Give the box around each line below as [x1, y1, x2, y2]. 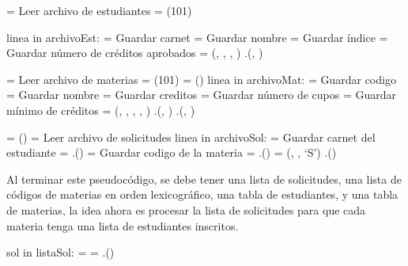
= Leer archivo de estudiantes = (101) [6, 2, 192, 18]
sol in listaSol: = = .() [6, 244, 115, 260]
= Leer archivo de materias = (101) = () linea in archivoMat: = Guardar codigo [6, 70, 396, 87]
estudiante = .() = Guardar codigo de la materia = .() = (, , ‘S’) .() [6, 144, 337, 161]
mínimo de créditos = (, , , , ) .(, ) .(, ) [6, 101, 195, 118]
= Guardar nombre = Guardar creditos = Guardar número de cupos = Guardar [6, 86, 396, 103]
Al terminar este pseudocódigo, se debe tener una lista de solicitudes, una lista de [6, 170, 402, 187]
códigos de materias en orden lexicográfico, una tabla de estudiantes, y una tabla [6, 186, 399, 203]
